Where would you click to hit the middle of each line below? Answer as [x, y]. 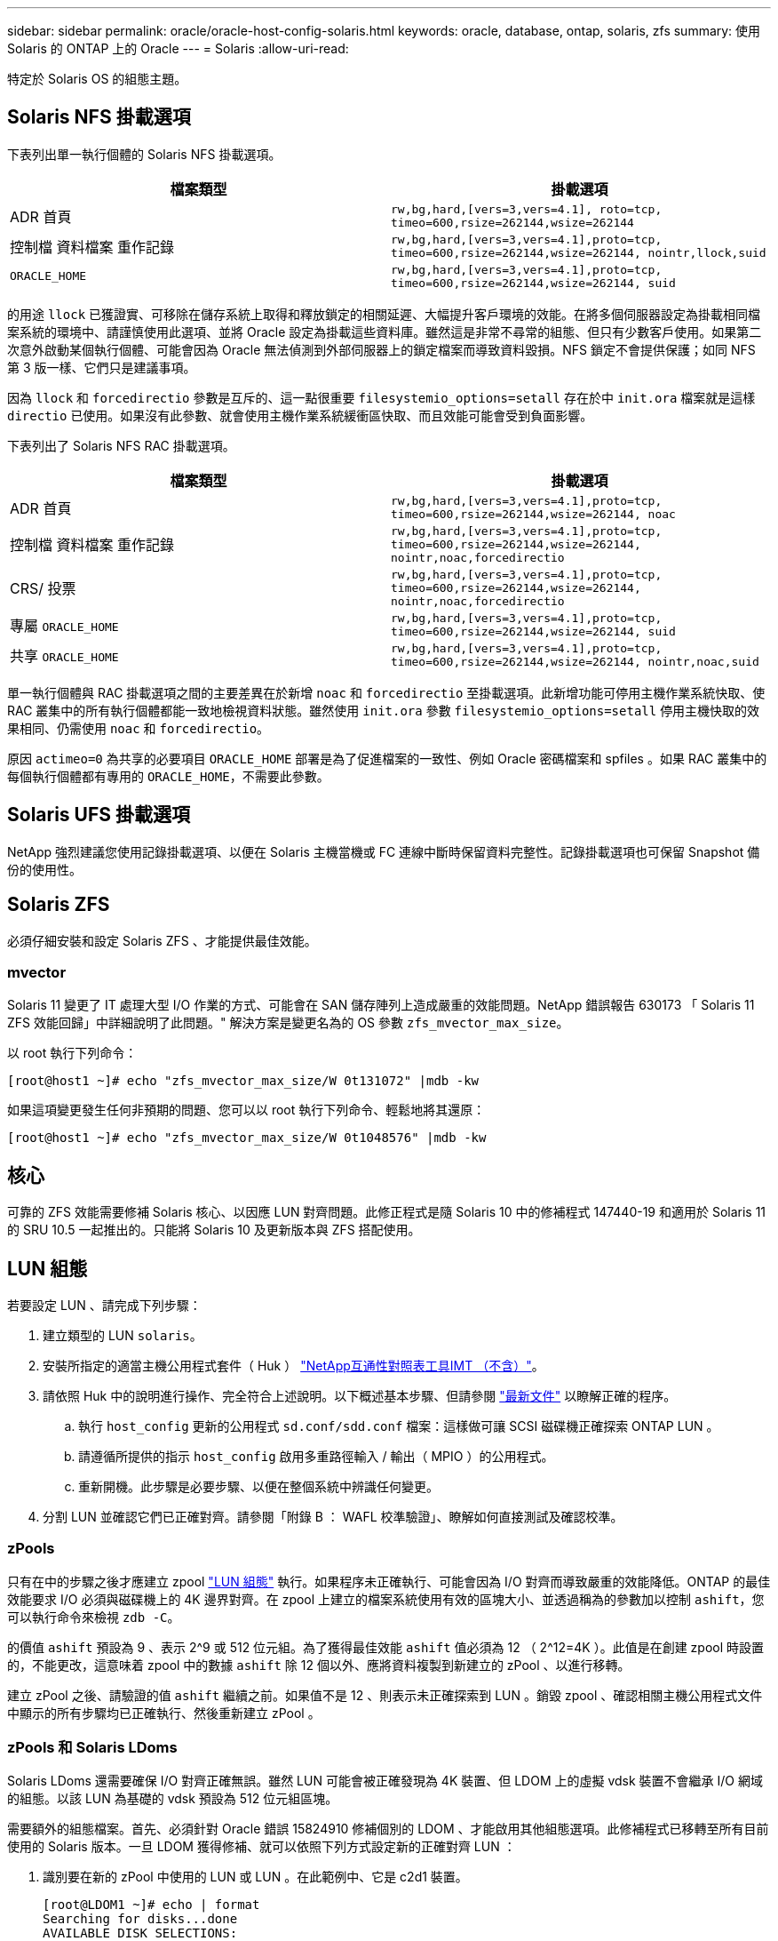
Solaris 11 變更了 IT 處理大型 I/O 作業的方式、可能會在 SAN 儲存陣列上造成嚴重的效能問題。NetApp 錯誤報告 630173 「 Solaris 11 [381, 1005]
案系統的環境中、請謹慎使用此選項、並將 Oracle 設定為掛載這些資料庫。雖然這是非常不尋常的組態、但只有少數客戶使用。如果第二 [385, 331]
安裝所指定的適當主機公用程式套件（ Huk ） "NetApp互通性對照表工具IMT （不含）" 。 [294, 1365]
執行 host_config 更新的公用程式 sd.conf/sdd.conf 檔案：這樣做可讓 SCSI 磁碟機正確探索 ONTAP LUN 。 [399, 1426]
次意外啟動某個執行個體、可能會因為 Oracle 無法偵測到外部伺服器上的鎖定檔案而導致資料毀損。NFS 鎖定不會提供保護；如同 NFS [381, 349]
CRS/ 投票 [43, 589]
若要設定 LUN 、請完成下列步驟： [104, 1305]
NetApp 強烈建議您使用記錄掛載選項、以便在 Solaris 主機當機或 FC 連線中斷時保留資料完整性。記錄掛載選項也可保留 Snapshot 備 [384, 851]
